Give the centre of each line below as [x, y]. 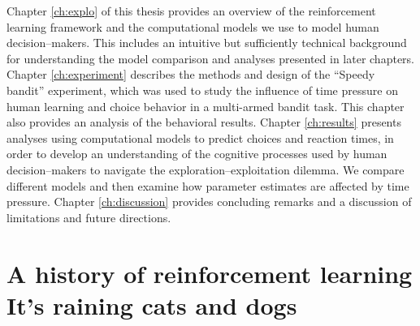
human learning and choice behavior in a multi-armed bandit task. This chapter [206, 106]
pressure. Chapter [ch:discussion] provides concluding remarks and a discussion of [209, 202]
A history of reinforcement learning [210, 273]
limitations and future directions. [89, 217]
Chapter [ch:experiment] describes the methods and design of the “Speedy [191, 74]
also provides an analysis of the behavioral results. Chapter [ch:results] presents [204, 122]
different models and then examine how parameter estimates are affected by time [208, 185]
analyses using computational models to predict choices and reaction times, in [200, 137]
